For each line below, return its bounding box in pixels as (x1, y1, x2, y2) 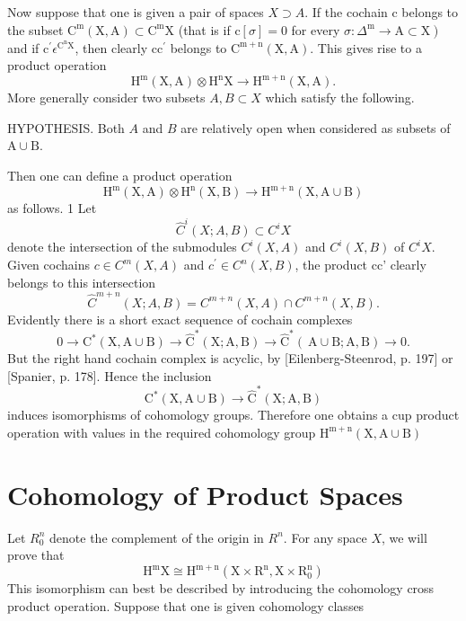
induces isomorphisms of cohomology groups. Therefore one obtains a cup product (7, 405, 460, 424)
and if (7, 38, 40, 57)
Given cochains (7, 255, 90, 274)
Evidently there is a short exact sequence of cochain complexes (7, 309, 353, 328)
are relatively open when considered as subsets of (180, 118, 451, 137)
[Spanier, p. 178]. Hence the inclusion (7, 366, 212, 385)
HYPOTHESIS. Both (7, 118, 125, 137)
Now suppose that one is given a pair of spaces (7, 3, 264, 21)
